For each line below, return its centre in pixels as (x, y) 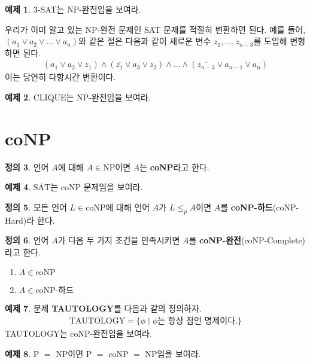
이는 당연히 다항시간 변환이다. (60, 77)
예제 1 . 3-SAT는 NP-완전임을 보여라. (73, 9)
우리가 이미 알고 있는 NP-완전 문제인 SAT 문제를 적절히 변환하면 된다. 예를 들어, (155, 29)
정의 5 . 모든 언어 (36, 207)
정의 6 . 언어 (27, 240)
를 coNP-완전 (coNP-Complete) (247, 240)
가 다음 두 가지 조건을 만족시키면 (119, 240)
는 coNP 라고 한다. (174, 167)
